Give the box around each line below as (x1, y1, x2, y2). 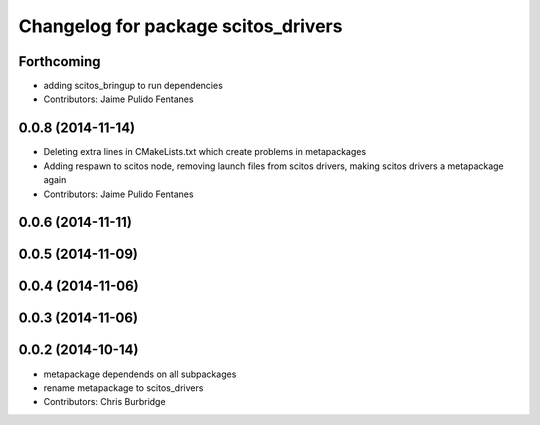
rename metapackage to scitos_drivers (43, 381, 204, 394)
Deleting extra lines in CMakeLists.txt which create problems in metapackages (43, 146, 367, 158)
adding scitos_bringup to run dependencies (43, 80, 224, 92)
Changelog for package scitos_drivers (18, 15, 343, 37)
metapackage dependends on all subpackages (43, 368, 237, 380)
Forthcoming (18, 53, 101, 70)
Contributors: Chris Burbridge (43, 396, 166, 408)
